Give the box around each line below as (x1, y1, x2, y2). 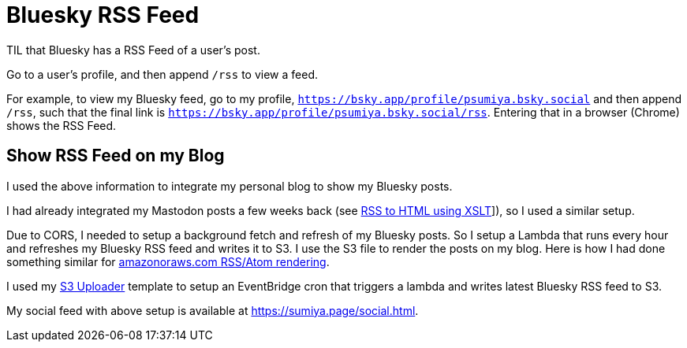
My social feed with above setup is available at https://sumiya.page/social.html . (6, 303, 419, 317)
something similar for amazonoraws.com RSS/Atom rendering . (6, 254, 330, 268)
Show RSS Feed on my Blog (6, 146, 225, 166)
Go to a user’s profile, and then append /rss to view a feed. (6, 67, 318, 81)
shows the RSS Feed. (6, 118, 117, 132)
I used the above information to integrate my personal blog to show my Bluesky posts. (6, 179, 453, 193)
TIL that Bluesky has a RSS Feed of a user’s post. (6, 43, 260, 57)
